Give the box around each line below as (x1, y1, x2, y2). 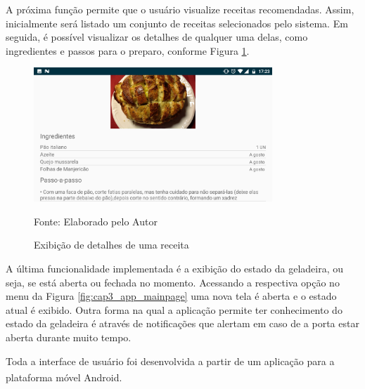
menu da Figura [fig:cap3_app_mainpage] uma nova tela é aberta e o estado (6, 289, 337, 303)
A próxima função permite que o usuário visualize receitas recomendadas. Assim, (6, 2, 354, 16)
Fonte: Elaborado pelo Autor (34, 213, 158, 228)
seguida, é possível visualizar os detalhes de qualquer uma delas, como (6, 29, 308, 44)
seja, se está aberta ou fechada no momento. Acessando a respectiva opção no (6, 275, 340, 289)
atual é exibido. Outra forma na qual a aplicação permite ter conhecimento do (6, 302, 342, 317)
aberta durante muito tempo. (6, 329, 132, 344)
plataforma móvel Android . (6, 369, 122, 384)
